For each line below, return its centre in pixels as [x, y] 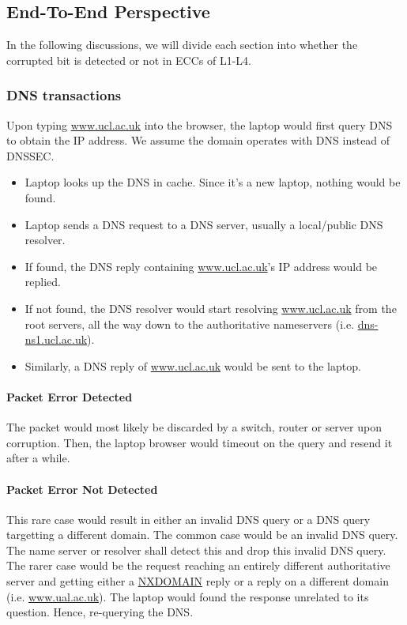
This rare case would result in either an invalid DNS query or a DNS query [188, 519]
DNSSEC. [30, 155]
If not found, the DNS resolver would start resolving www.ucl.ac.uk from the [211, 308]
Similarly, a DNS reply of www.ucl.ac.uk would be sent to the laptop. [193, 365]
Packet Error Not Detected [82, 489]
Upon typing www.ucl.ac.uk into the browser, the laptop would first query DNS [200, 124]
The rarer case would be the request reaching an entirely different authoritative [198, 565]
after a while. [38, 458]
